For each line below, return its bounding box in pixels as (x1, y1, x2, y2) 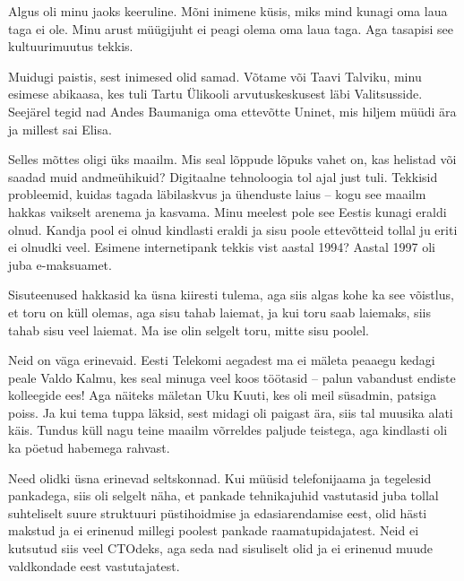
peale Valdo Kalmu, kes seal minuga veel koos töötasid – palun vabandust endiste (8, 368, 456, 386)
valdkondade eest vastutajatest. (8, 556, 180, 575)
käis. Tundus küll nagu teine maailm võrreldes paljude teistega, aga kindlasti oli (8, 421, 448, 439)
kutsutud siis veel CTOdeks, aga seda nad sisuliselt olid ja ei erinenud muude (8, 539, 433, 558)
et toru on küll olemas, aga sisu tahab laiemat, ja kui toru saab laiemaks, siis (8, 302, 431, 321)
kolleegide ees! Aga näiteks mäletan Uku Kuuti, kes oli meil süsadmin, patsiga (8, 386, 436, 404)
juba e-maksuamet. (8, 255, 112, 273)
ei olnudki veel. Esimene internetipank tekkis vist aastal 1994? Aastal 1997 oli (8, 238, 435, 256)
